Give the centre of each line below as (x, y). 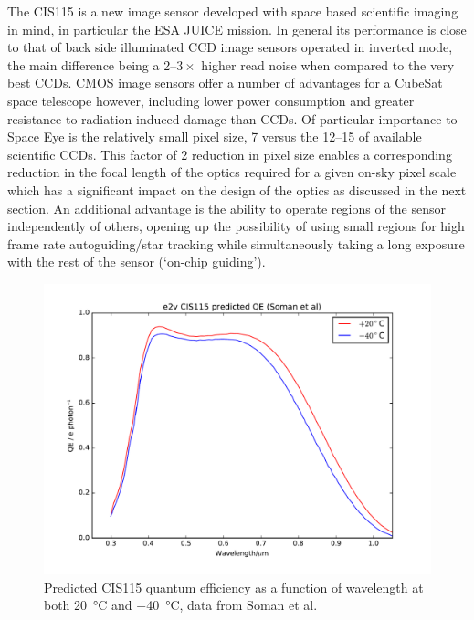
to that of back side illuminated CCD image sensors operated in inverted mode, (230, 47)
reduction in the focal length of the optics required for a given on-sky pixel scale (232, 172)
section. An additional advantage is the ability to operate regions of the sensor (227, 208)
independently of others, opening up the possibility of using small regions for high (236, 226)
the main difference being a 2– (92, 64)
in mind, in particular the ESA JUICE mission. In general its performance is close (237, 29)
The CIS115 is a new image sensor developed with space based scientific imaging (233, 11)
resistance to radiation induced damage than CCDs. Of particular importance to (232, 118)
